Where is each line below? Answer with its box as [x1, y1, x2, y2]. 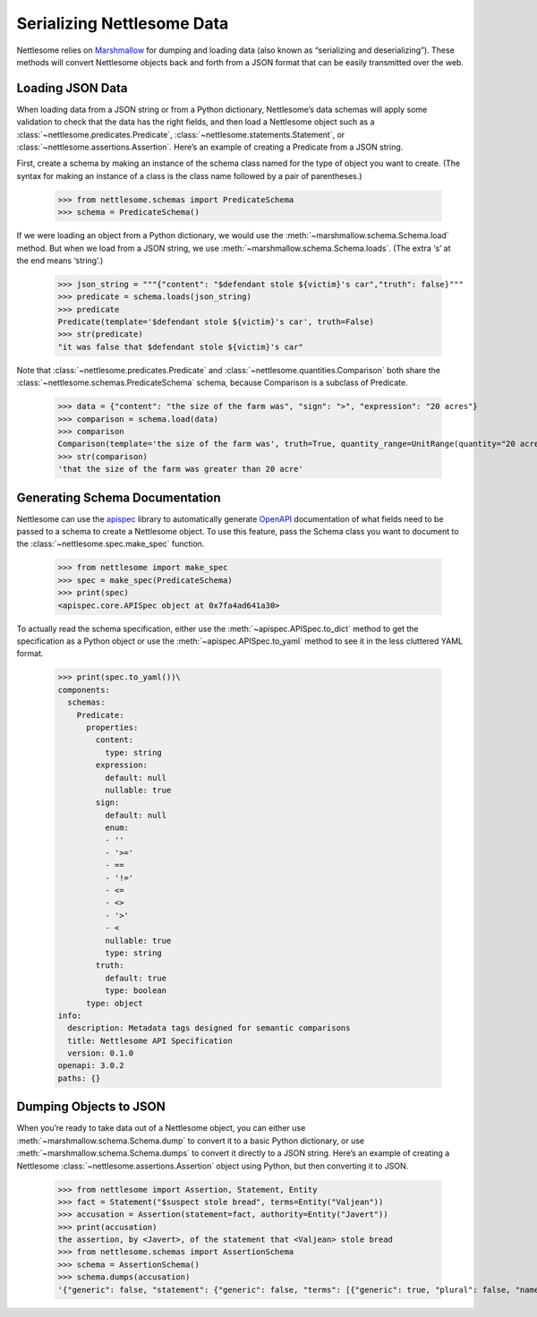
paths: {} [57, 1073, 101, 1083]
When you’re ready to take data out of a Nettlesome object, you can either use [16, 1123, 306, 1133]
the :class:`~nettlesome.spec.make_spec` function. [16, 538, 205, 550]
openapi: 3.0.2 [57, 1061, 124, 1071]
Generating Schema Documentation [16, 490, 221, 505]
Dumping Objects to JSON [16, 1099, 166, 1115]
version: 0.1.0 [67, 1048, 134, 1058]
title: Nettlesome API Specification [67, 1035, 233, 1046]
